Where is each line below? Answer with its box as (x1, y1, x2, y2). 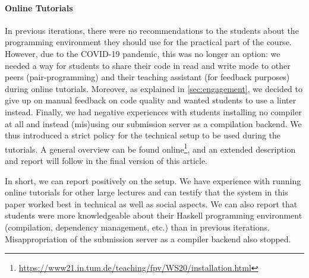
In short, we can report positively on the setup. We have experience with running (5, 174, 301, 187)
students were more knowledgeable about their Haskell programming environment (5, 209, 302, 222)
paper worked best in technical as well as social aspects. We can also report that (5, 197, 298, 210)
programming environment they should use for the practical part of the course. (5, 36, 292, 48)
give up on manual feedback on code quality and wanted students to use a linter (5, 94, 297, 106)
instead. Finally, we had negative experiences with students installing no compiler (5, 105, 302, 118)
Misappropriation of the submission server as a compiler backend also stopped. (5, 232, 291, 245)
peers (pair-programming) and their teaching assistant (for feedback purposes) (5, 71, 290, 83)
